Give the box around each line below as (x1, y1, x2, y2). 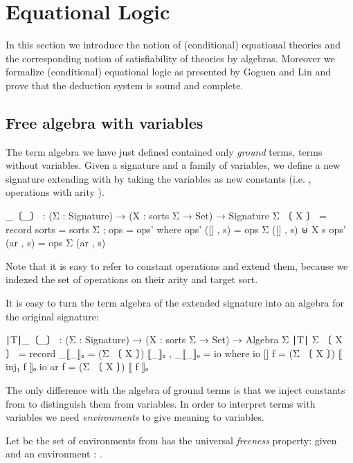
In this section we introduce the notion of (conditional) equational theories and (6, 37, 341, 52)
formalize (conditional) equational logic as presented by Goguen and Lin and (6, 64, 331, 79)
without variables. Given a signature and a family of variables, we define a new (6, 158, 341, 172)
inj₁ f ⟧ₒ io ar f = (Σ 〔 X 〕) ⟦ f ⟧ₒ (6, 359, 149, 374)
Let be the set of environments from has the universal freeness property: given (6, 433, 337, 447)
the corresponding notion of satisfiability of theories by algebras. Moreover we (6, 51, 335, 65)
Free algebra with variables (6, 111, 203, 133)
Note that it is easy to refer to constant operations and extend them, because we (6, 258, 348, 273)
